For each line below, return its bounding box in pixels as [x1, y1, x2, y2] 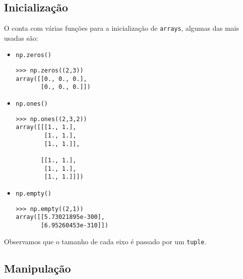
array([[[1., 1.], [15, 124, 77, 131]
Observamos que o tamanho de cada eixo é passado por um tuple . [4, 236, 207, 246]
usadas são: [4, 32, 38, 43]
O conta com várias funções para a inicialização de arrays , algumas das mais [4, 23, 239, 33]
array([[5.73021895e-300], [15, 213, 105, 221]
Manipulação [4, 260, 71, 276]
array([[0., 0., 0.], [15, 75, 87, 82]
